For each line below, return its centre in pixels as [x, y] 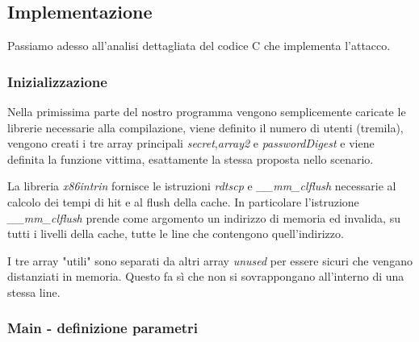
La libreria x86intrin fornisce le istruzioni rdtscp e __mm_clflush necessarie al [202, 186]
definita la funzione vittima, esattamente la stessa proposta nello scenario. [191, 158]
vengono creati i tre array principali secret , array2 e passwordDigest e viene [191, 143]
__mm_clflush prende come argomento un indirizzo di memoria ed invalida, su [204, 217]
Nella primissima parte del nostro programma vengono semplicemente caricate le [207, 112]
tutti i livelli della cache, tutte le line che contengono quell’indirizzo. [176, 234]
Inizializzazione [57, 81]
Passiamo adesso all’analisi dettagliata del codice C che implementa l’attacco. [199, 46]
